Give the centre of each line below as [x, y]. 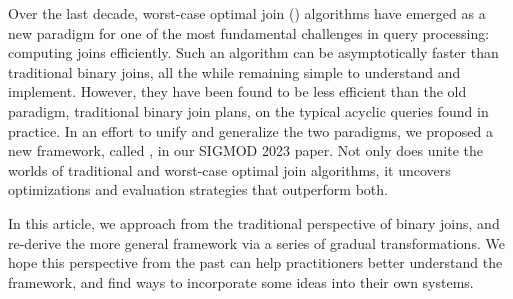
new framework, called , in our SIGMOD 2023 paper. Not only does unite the [245, 150]
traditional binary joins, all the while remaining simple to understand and [234, 71]
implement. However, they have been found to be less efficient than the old [237, 91]
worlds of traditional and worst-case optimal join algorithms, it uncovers [229, 169]
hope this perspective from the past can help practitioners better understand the [255, 262]
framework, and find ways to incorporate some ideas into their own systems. [241, 281]
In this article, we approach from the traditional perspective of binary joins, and [254, 222]
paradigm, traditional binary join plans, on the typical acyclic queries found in [248, 110]
